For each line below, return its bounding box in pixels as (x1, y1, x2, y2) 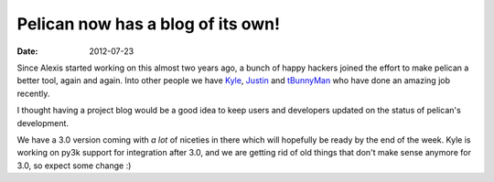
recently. (16, 88, 50, 99)
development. (16, 117, 69, 128)
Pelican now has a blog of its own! (16, 14, 281, 34)
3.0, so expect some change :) (16, 160, 132, 171)
